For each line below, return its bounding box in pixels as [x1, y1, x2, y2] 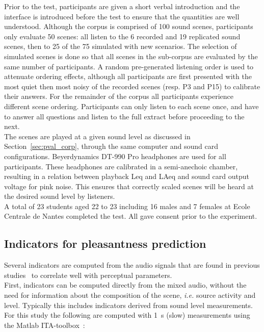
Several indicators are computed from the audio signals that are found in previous [4, 260, 260, 270]
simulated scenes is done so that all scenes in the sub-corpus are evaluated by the [4, 50, 258, 61]
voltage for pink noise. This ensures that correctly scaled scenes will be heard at [4, 181, 254, 191]
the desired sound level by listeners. [4, 191, 115, 201]
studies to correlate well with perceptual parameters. [4, 269, 172, 280]
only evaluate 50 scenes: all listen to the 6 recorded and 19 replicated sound [4, 31, 241, 41]
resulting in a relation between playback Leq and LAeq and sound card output [4, 171, 249, 182]
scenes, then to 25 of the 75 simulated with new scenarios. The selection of [4, 41, 237, 52]
